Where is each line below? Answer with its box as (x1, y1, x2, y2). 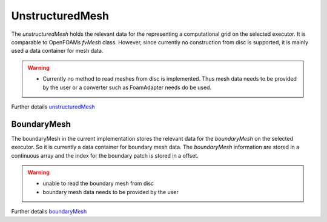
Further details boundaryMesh (11, 208, 87, 215)
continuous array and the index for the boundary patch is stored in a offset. (11, 152, 199, 159)
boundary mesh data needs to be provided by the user (42, 188, 179, 195)
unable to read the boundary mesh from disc (42, 180, 154, 187)
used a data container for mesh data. (11, 47, 104, 55)
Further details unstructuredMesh (11, 103, 95, 110)
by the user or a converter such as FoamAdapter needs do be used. (42, 84, 212, 91)
